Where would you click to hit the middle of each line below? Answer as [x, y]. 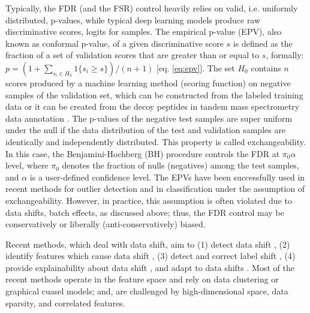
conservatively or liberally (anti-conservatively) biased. [106, 224]
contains [266, 67]
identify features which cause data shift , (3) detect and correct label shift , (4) [151, 256]
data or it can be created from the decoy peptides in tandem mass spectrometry [153, 106]
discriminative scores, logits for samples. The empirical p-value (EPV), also [144, 31]
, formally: [285, 55]
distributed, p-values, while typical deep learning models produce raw [133, 19]
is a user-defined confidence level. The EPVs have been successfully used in [167, 177]
